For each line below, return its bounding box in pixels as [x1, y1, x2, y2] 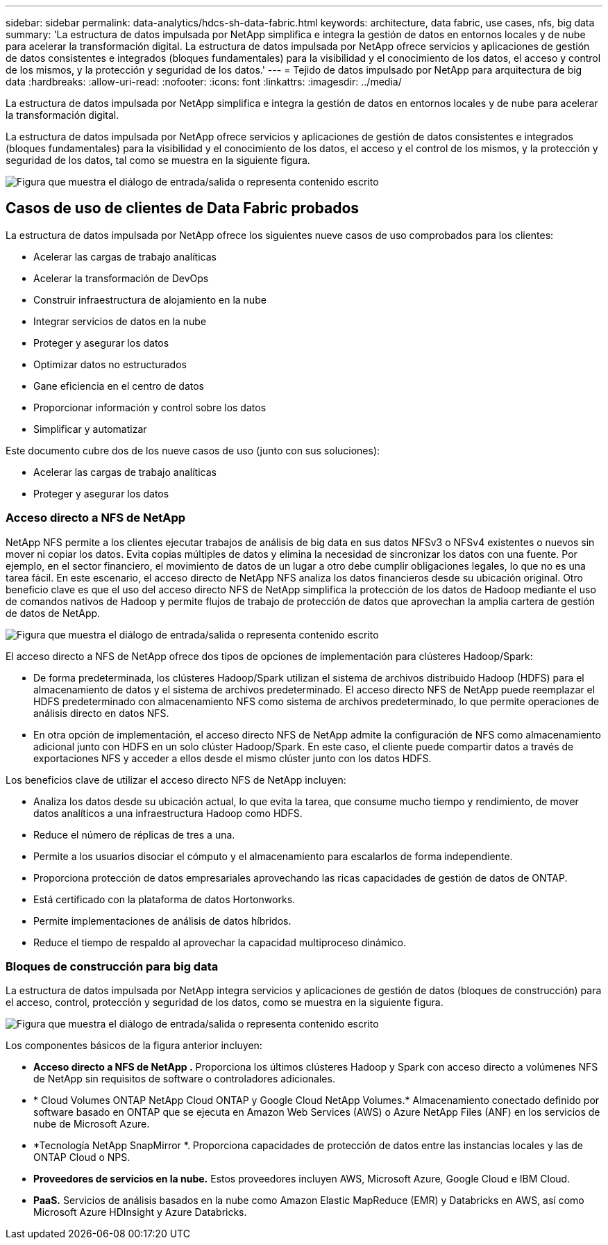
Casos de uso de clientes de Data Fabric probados [6, 199, 360, 217]
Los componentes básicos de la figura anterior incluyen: [6, 1039, 262, 1052]
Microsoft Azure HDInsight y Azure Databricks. [33, 1206, 247, 1219]
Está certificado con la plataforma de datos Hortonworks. [33, 893, 296, 905]
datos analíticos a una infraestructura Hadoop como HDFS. [33, 807, 303, 819]
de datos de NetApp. [6, 607, 101, 619]
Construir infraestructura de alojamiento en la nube [33, 293, 267, 306]
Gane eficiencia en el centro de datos [33, 379, 204, 392]
